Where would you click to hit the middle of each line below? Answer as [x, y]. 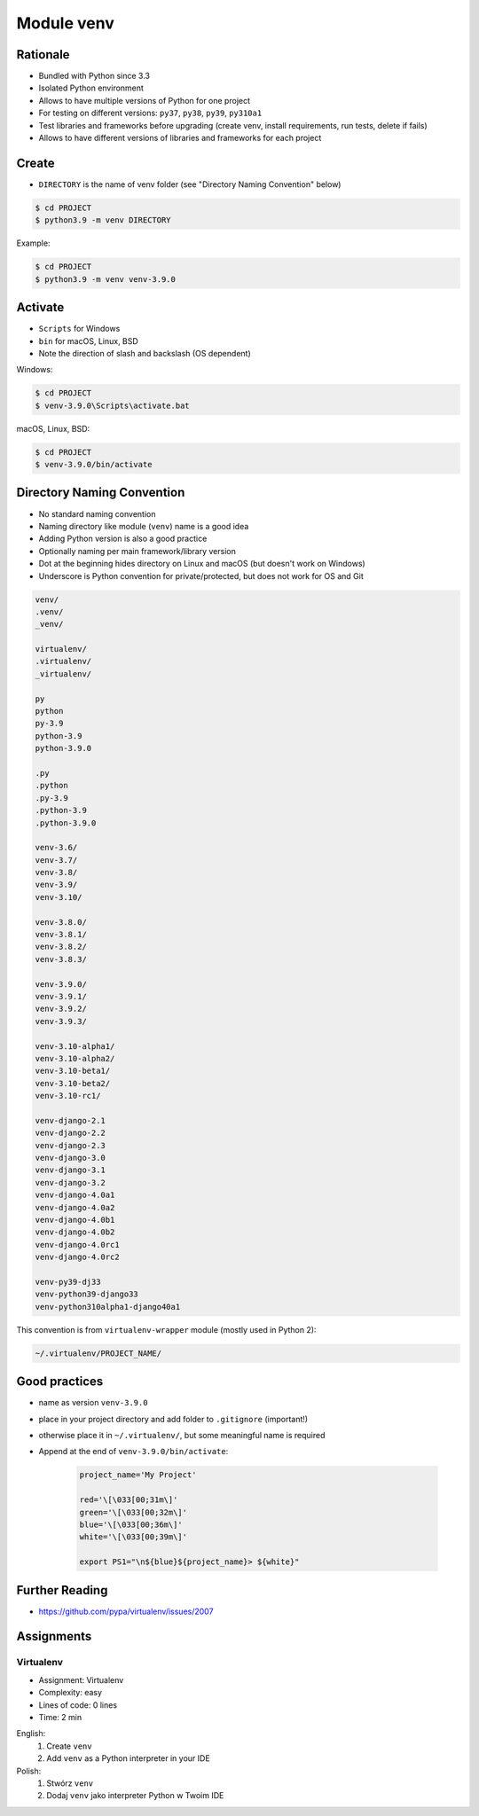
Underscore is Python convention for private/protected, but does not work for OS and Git [201, 575]
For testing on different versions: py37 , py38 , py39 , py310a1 [150, 113]
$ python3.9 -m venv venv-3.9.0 [106, 279]
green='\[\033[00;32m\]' [133, 1512]
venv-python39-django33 [87, 1294]
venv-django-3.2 [71, 1182]
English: [31, 1734]
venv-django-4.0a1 [75, 1195]
